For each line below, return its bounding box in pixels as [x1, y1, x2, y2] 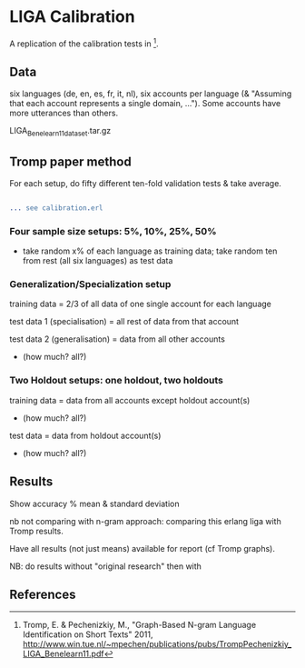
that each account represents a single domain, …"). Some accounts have [9, 98, 281, 109]
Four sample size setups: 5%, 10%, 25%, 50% [9, 224, 217, 237]
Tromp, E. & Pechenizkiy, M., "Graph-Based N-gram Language [22, 620, 257, 631]
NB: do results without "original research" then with [9, 561, 202, 572]
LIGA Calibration [9, 6, 135, 27]
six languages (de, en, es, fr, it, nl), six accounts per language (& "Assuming [9, 88, 292, 99]
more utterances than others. [9, 107, 119, 119]
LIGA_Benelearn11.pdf [22, 648, 104, 660]
